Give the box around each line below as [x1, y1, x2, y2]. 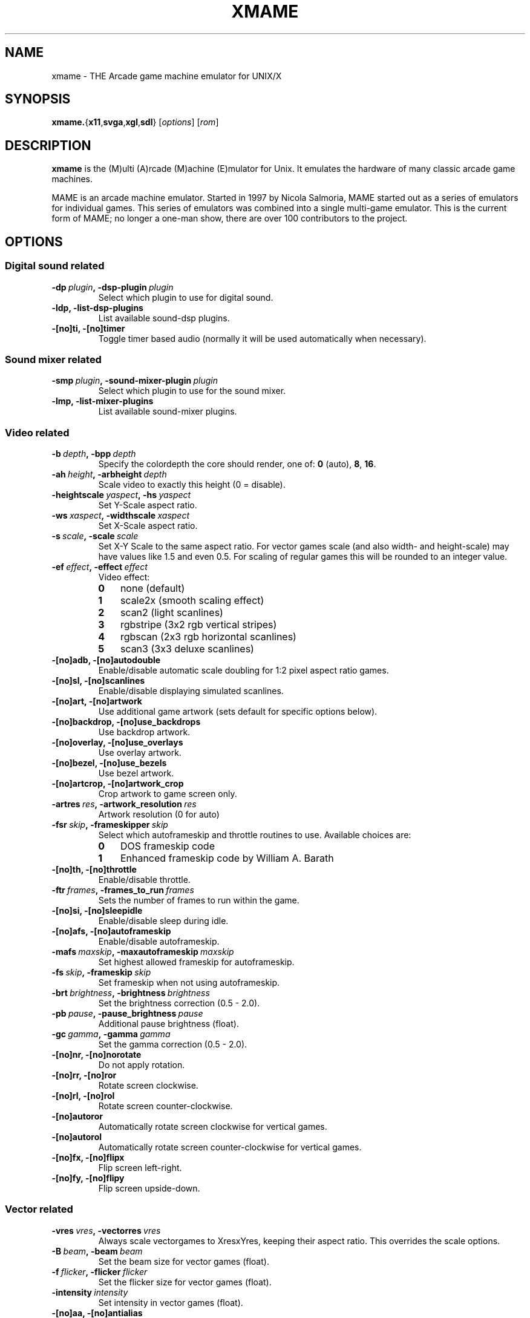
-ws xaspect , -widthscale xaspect [51, 510, 190, 520]
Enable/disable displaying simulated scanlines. [98, 686, 284, 696]
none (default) [120, 582, 185, 594]
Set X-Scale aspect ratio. [98, 520, 198, 531]
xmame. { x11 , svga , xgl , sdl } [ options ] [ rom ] [51, 117, 219, 128]
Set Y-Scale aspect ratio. [98, 500, 197, 510]
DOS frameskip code [120, 840, 215, 852]
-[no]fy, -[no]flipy [51, 1173, 125, 1183]
